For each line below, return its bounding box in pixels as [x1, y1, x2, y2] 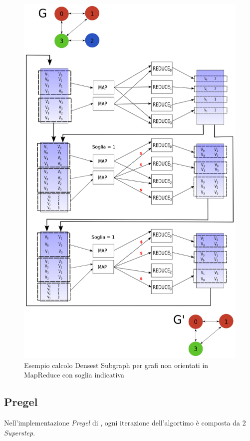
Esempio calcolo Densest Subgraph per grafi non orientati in [24, 359, 209, 370]
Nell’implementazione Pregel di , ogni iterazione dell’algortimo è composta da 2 [4, 417, 246, 428]
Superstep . [4, 427, 35, 437]
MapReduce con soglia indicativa [24, 369, 124, 380]
